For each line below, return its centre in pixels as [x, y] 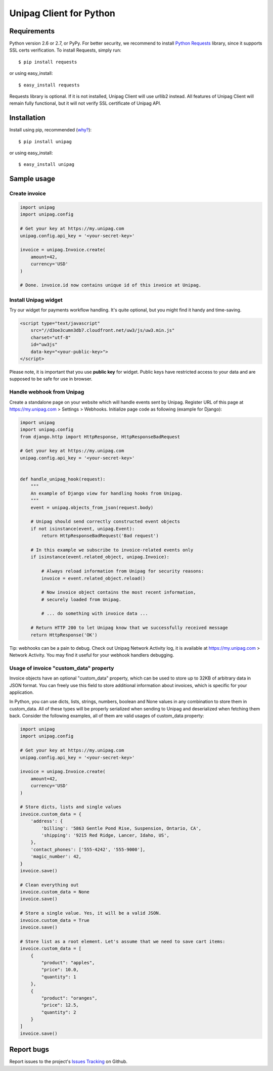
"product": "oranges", [70, 998]
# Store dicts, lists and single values [71, 807]
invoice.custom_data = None [55, 892]
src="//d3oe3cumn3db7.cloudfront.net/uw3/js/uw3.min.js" [103, 330]
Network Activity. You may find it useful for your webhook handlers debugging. [92, 655]
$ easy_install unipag [47, 165]
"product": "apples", [68, 963]
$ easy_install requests [49, 85]
